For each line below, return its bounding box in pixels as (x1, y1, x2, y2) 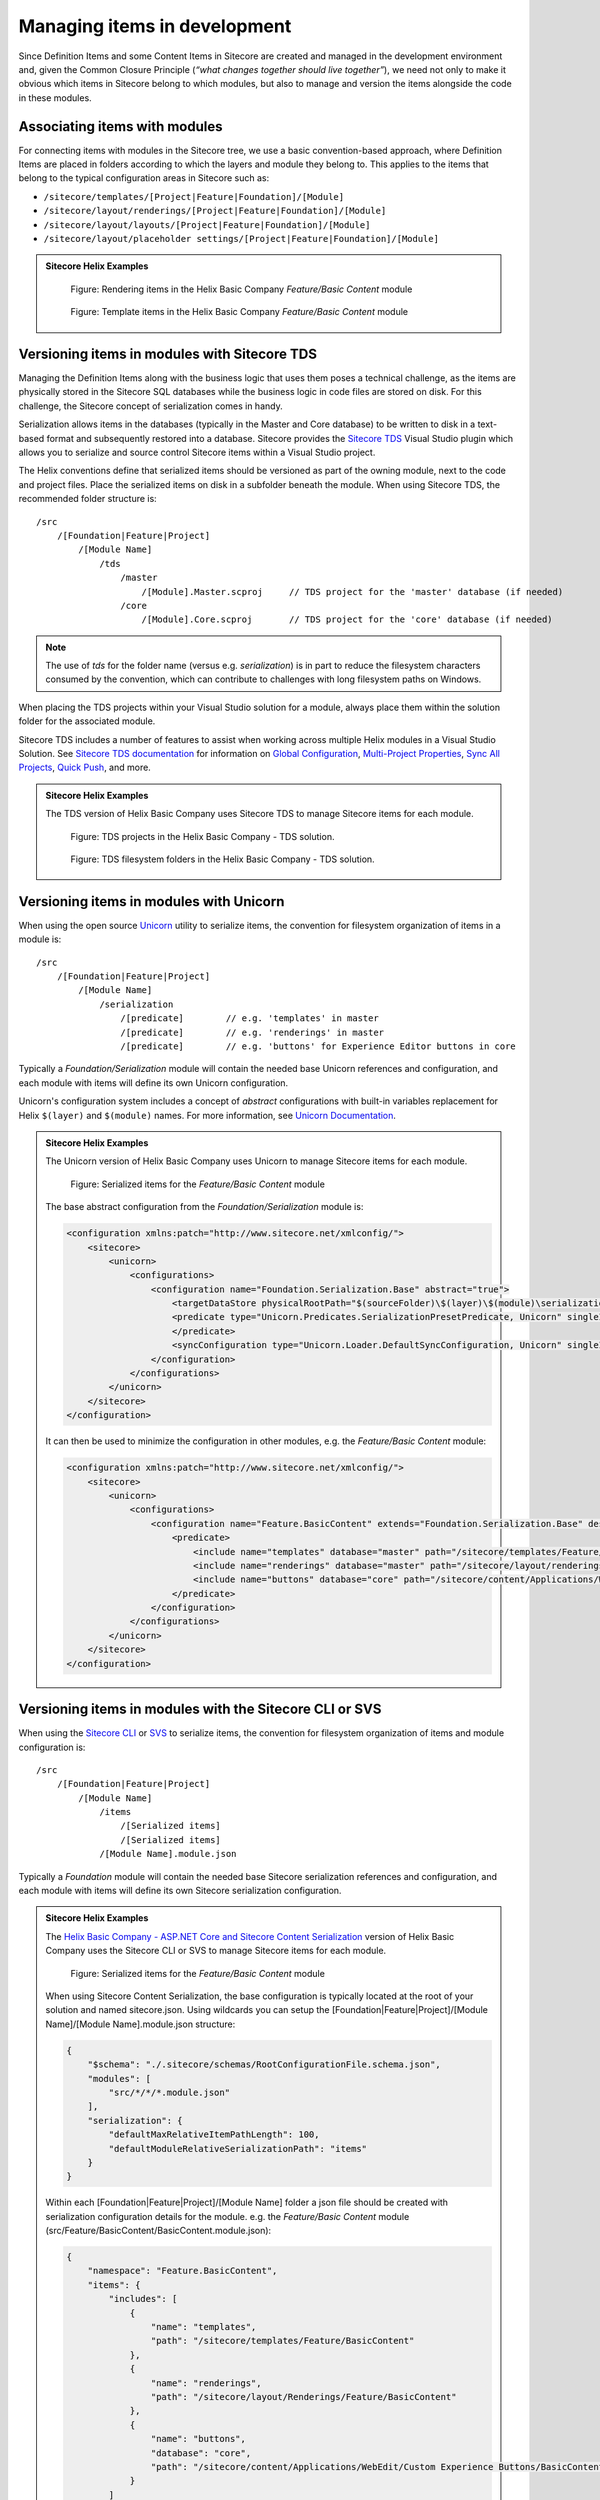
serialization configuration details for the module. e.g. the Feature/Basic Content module (45, 2210, 410, 2222)
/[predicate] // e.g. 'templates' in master (120, 1013, 379, 1024)
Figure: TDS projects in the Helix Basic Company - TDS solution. (70, 830, 335, 842)
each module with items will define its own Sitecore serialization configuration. (18, 1885, 342, 1897)
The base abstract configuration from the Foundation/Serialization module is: (45, 1201, 364, 1213)
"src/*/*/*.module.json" (108, 2086, 230, 2098)
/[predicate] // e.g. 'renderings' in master (120, 1026, 385, 1038)
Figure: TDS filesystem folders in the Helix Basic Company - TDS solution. (70, 853, 375, 865)
